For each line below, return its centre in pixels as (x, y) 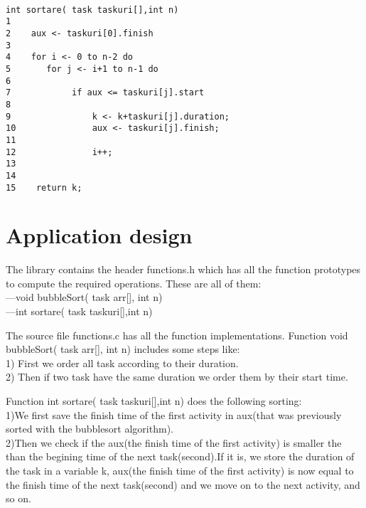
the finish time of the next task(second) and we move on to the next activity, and (183, 484)
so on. (18, 498)
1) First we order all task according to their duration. (122, 363)
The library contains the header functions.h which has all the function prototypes (183, 269)
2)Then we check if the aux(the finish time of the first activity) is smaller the (174, 442)
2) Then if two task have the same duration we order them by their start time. (177, 377)
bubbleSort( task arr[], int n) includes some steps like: (123, 349)
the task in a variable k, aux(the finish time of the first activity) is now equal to (180, 470)
